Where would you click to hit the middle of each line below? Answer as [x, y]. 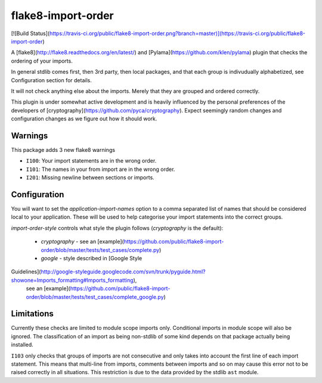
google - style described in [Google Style [92, 258]
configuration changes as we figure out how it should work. [84, 119]
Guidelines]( [26, 272]
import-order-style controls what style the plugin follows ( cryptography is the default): [117, 228]
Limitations [32, 314]
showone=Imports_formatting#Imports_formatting [72, 280]
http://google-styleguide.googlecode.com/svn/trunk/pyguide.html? [123, 272]
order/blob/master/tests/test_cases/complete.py [100, 250]
